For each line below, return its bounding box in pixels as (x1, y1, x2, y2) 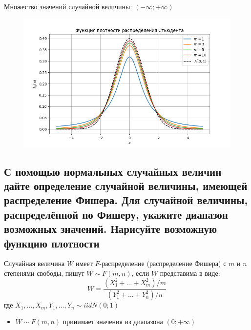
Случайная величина (4, 258, 65, 268)
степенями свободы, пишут (4, 268, 84, 278)
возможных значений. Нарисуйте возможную (4, 221, 217, 236)
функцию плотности (4, 235, 100, 250)
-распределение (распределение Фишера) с (99, 258, 227, 268)
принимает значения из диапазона (63, 316, 163, 326)
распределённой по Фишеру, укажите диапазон (4, 206, 228, 222)
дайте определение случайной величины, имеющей (4, 178, 248, 193)
